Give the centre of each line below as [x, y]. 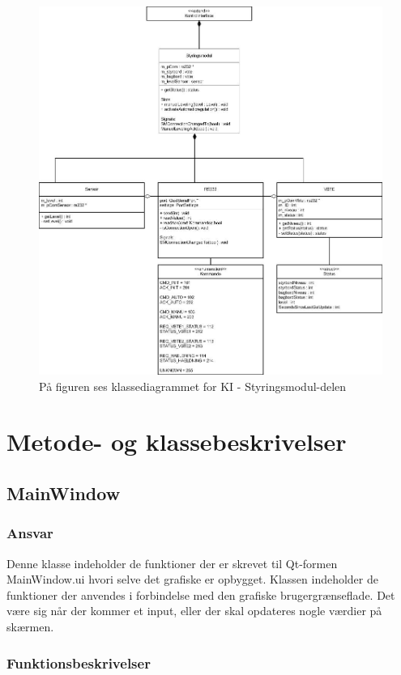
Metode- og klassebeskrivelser [177, 442]
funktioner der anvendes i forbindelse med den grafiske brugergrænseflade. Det [201, 594]
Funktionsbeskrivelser [79, 662]
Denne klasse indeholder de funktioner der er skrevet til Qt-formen [172, 563]
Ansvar [30, 533]
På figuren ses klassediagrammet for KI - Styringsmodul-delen [193, 386]
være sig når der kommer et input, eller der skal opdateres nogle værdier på [194, 611]
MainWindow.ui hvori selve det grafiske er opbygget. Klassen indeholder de [192, 579]
